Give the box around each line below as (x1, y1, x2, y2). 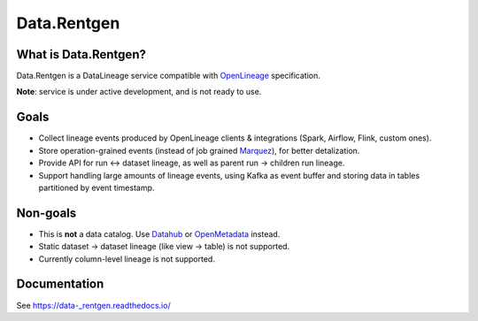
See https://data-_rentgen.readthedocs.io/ (16, 300, 172, 310)
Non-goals (16, 205, 77, 220)
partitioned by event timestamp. (38, 182, 155, 193)
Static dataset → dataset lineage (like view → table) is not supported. (38, 241, 290, 252)
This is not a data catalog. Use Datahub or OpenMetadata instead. (38, 228, 281, 239)
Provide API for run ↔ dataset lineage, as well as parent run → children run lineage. (38, 157, 345, 168)
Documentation (16, 277, 104, 292)
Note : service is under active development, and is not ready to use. (16, 87, 262, 97)
